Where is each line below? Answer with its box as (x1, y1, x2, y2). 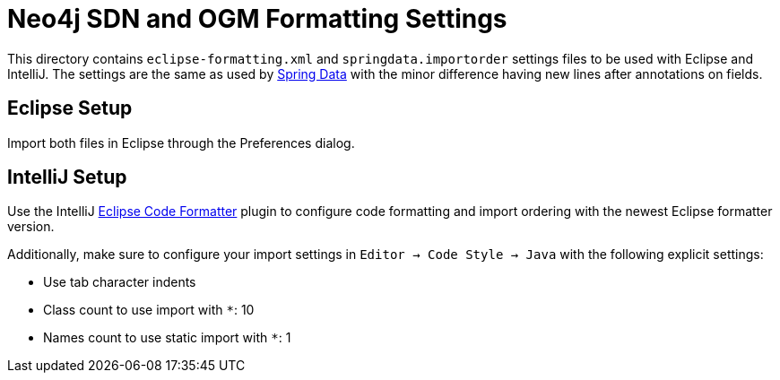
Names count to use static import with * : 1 (43, 330, 291, 346)
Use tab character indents (43, 274, 196, 290)
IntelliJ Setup (7, 166, 127, 189)
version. (7, 219, 55, 235)
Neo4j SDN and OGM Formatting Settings (7, 4, 507, 34)
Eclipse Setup (7, 97, 133, 120)
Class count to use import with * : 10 (43, 302, 255, 318)
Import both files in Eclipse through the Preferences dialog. (7, 134, 355, 151)
